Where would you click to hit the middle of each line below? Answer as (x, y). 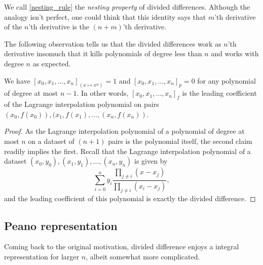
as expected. (52, 63)
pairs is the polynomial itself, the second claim (180, 141)
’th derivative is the (59, 27)
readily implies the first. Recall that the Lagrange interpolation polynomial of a (127, 151)
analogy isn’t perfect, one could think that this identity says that (105, 16)
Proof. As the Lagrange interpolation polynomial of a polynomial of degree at (124, 131)
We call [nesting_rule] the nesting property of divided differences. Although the (127, 7)
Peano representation (61, 225)
